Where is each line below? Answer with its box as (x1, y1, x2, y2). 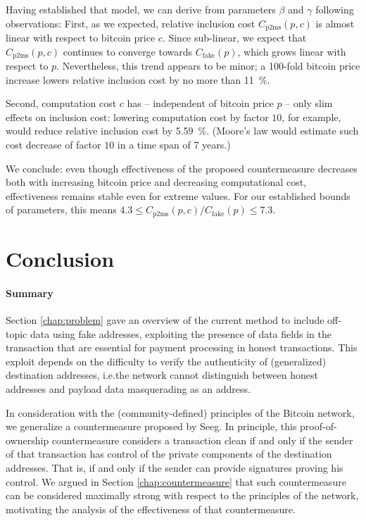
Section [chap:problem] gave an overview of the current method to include (6, 313, 324, 327)
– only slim (285, 96, 333, 111)
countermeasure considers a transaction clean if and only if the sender (51, 432, 353, 447)
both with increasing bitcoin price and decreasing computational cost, (6, 175, 306, 189)
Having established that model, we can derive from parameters (6, 2, 276, 16)
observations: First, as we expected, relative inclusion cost (6, 15, 255, 30)
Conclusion (6, 244, 115, 273)
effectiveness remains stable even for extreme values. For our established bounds (6, 188, 351, 203)
